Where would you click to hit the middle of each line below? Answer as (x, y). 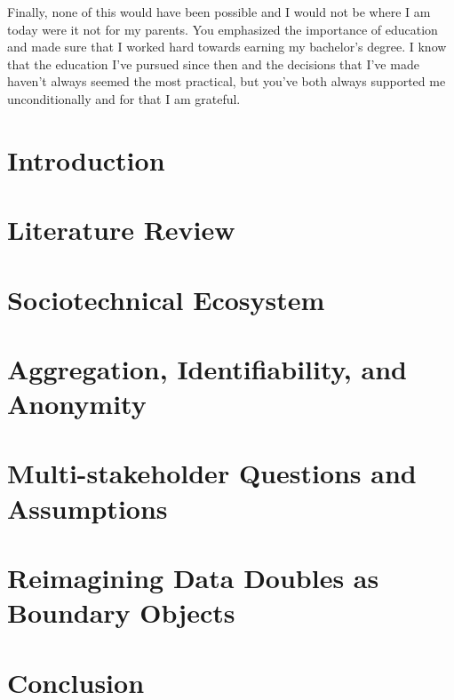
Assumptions (88, 508)
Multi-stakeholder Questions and (212, 473)
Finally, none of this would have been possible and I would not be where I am (219, 12)
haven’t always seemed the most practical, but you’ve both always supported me (227, 81)
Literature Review (121, 230)
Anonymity (77, 404)
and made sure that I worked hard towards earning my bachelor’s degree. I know (227, 47)
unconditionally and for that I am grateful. (124, 98)
